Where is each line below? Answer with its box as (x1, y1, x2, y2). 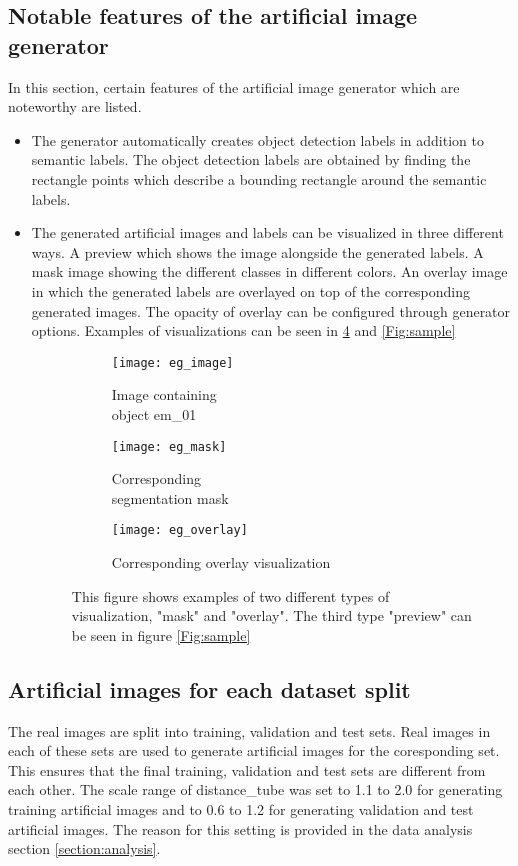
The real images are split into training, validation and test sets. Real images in (8, 720, 491, 741)
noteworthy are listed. (8, 96, 142, 117)
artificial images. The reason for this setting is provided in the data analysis (8, 818, 473, 839)
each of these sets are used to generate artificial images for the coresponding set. (8, 740, 500, 761)
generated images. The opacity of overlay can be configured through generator (31, 300, 511, 321)
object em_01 (111, 403, 197, 424)
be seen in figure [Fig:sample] (71, 624, 251, 645)
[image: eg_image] (111, 355, 234, 370)
